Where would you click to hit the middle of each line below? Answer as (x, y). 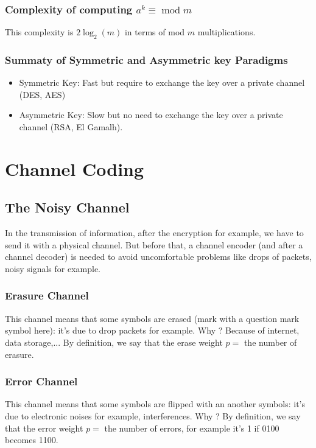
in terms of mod (155, 32)
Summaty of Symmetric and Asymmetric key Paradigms (146, 59)
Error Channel (41, 381)
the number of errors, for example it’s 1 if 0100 (192, 428)
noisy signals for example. (53, 268)
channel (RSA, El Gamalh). (71, 127)
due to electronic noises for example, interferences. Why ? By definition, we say (153, 415)
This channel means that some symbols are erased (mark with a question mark (152, 318)
